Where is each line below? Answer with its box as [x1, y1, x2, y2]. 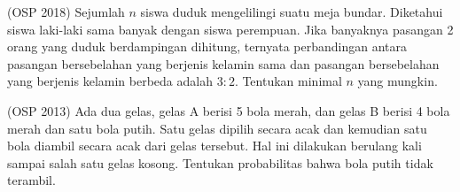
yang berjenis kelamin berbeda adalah [7, 72, 213, 90]
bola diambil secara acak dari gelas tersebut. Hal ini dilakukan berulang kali [7, 136, 422, 155]
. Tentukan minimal [234, 72, 342, 90]
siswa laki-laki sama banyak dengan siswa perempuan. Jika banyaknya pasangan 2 [7, 19, 454, 38]
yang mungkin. [357, 72, 438, 90]
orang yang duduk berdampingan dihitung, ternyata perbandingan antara [7, 37, 408, 56]
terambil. [7, 171, 56, 189]
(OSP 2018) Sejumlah [7, 3, 125, 20]
